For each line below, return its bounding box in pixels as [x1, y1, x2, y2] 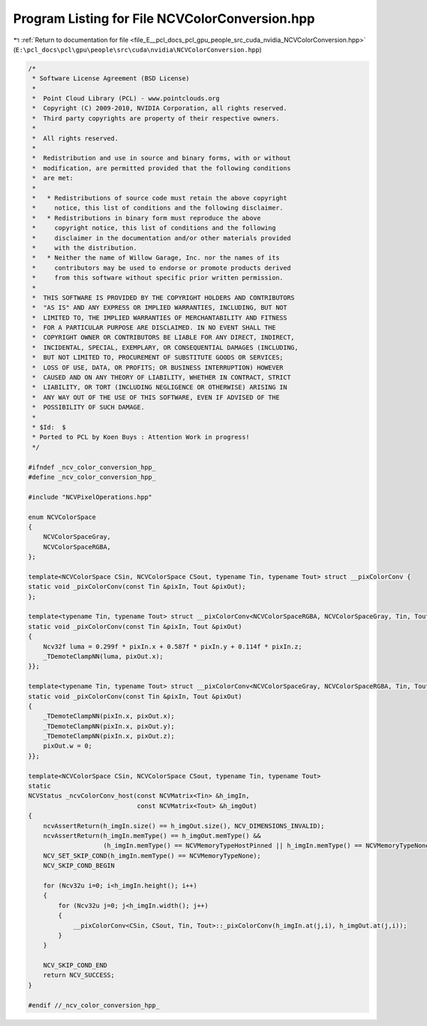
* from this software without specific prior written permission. [32, 274, 284, 282]
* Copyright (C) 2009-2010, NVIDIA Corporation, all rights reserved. [32, 104, 288, 112]
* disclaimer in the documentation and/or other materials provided [32, 234, 291, 242]
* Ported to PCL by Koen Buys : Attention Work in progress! [32, 433, 250, 441]
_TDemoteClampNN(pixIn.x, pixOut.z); [43, 732, 175, 740]
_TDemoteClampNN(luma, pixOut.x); [43, 652, 164, 660]
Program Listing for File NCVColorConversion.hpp [13, 11, 315, 26]
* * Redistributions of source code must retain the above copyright [32, 194, 288, 202]
